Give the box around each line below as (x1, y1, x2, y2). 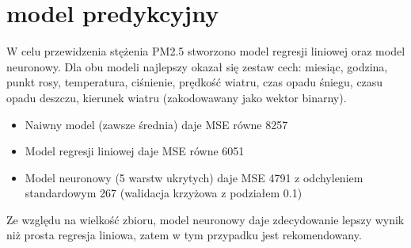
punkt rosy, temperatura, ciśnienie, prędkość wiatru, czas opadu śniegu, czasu (6, 74, 383, 90)
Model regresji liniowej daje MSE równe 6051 (25, 143, 245, 159)
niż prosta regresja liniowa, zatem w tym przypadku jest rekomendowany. (6, 227, 362, 243)
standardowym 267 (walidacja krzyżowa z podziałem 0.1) (25, 185, 303, 201)
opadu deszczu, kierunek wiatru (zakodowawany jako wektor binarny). (6, 89, 347, 105)
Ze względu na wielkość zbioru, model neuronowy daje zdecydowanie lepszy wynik (6, 211, 405, 227)
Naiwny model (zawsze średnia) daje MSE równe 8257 (25, 116, 288, 132)
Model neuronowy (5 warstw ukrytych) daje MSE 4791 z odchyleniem (25, 169, 363, 185)
